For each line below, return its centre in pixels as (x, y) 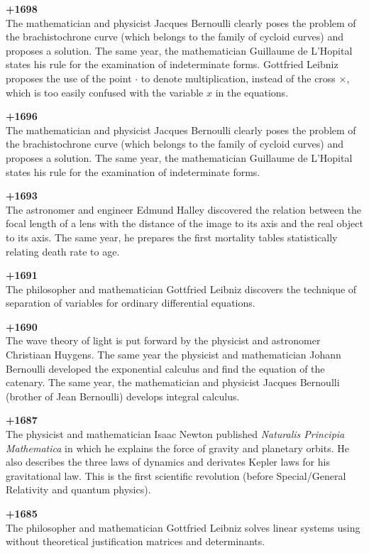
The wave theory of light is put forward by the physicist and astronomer (163, 340)
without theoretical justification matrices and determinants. (136, 541)
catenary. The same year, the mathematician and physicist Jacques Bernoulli (173, 382)
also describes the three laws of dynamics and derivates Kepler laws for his (168, 462)
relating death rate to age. (63, 251)
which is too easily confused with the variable (105, 92)
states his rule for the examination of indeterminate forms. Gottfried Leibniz (172, 64)
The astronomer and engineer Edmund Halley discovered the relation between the (184, 209)
